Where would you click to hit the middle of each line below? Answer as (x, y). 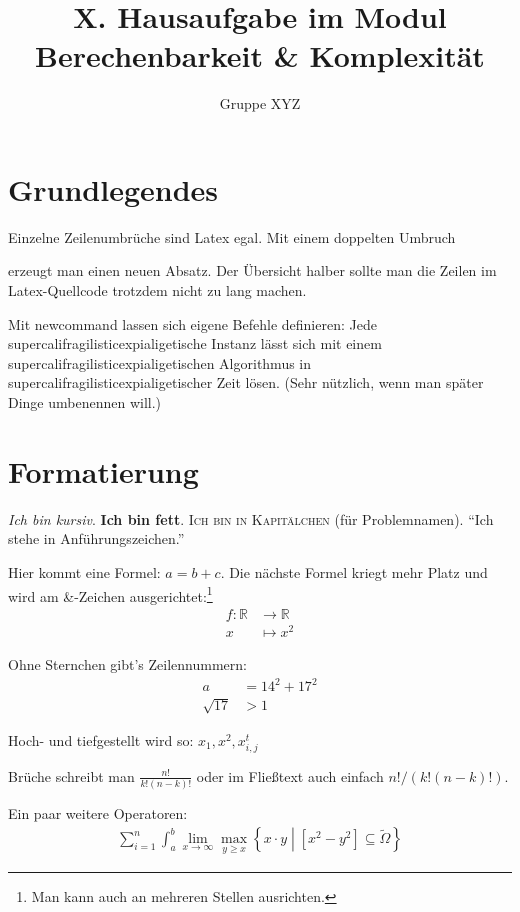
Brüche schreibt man (71, 775)
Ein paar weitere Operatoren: (98, 813)
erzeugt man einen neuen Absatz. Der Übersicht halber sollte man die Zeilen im (252, 270)
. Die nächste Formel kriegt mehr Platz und (354, 571)
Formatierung (103, 470)
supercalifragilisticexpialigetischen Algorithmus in (160, 362)
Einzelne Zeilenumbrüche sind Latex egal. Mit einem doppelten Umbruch (232, 236)
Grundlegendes (113, 188)
